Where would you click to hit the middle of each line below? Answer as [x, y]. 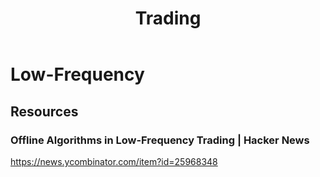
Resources [44, 111]
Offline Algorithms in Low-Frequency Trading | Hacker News [160, 140]
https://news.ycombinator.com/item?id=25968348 [114, 161]
